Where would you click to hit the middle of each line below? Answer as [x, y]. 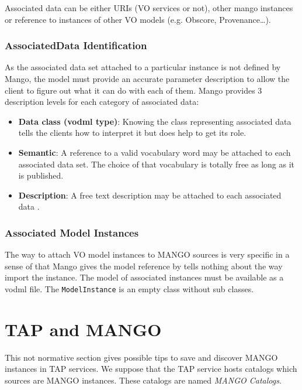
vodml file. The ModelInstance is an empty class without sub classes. [129, 288]
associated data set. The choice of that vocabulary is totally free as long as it [157, 164]
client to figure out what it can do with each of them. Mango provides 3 [133, 90]
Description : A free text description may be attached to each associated [150, 195]
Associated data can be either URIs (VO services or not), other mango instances [149, 8]
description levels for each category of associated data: [102, 102]
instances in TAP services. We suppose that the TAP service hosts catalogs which [151, 369]
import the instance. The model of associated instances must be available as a [144, 277]
